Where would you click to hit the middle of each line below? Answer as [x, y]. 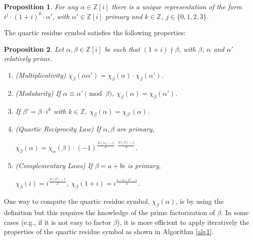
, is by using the [200, 201]
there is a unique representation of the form [177, 6]
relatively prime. [28, 58]
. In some [235, 212]
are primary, [136, 129]
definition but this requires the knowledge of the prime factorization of [110, 212]
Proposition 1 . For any [41, 6]
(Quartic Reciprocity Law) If [58, 129]
